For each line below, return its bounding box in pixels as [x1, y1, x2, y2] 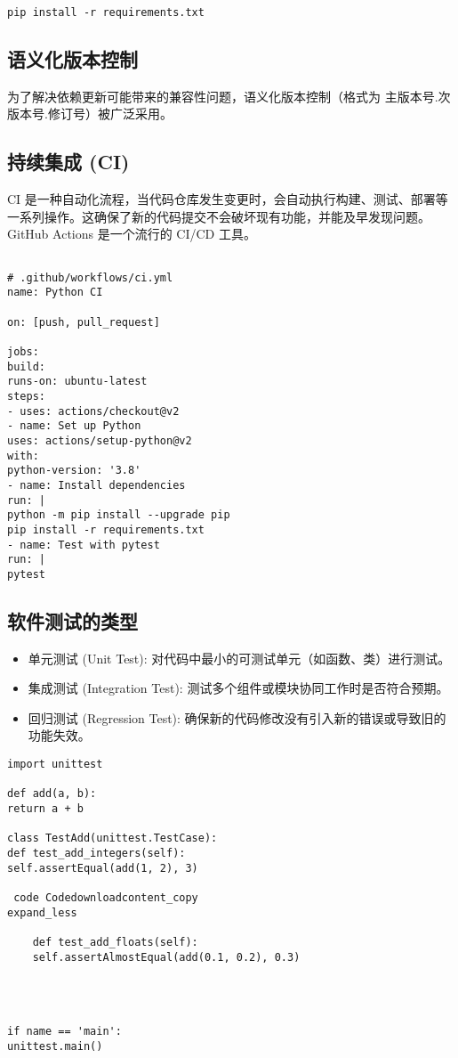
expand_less [7, 906, 77, 919]
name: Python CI [7, 286, 103, 299]
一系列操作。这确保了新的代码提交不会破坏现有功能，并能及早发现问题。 [7, 207, 430, 225]
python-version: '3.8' [7, 464, 141, 477]
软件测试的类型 [7, 606, 138, 634]
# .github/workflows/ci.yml [7, 271, 173, 284]
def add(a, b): [7, 787, 97, 801]
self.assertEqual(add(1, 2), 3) [7, 861, 198, 875]
